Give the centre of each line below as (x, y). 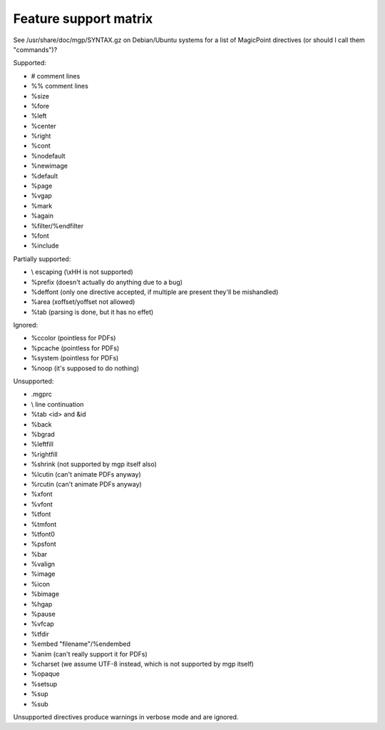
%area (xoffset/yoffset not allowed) (83, 302)
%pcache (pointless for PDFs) (75, 348)
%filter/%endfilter (57, 225)
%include (45, 245)
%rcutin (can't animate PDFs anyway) (86, 484)
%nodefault (48, 156)
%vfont (42, 504)
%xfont (42, 494)
